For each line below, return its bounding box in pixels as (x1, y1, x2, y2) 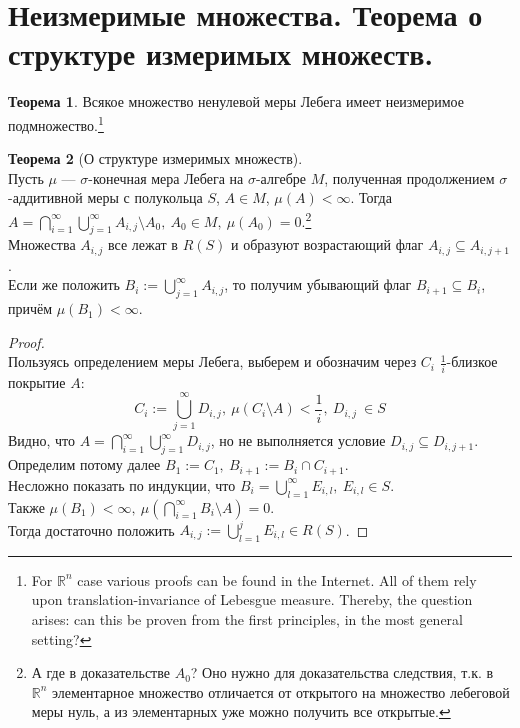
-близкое (446, 351, 498, 372)
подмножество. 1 (8, 111, 104, 135)
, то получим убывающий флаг (224, 274, 412, 295)
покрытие (8, 371, 66, 392)
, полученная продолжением (324, 167, 495, 188)
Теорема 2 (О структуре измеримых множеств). (8, 148, 303, 169)
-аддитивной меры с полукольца (8, 187, 203, 208)
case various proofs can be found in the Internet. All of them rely (77, 569, 477, 590)
